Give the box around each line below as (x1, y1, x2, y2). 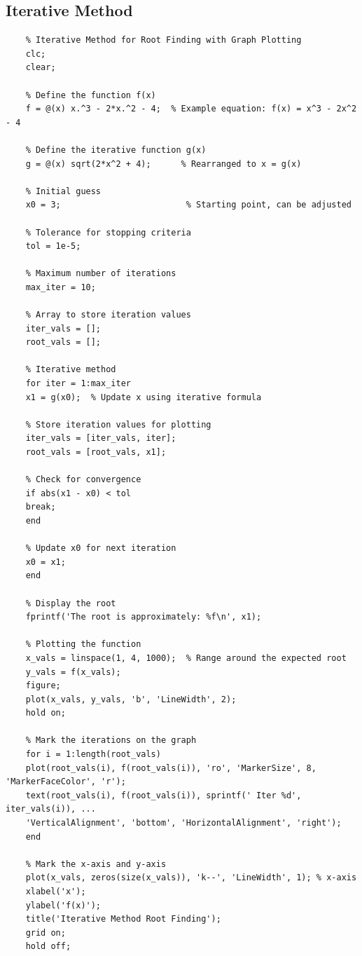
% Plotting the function (25, 639, 141, 650)
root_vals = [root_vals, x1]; (25, 447, 167, 458)
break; (25, 502, 56, 512)
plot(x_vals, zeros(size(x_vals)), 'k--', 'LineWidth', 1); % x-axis (25, 873, 357, 883)
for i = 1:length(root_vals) (25, 749, 161, 760)
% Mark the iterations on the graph (25, 735, 197, 746)
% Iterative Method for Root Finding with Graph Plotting (25, 35, 302, 46)
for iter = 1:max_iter (25, 378, 131, 389)
